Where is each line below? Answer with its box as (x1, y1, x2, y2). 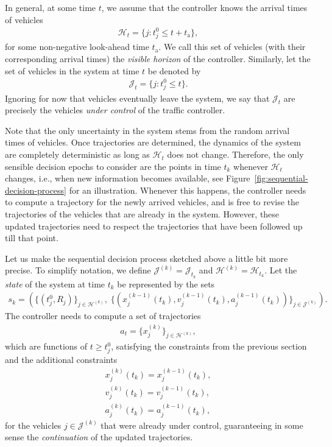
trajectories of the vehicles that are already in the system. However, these (5, 208, 280, 220)
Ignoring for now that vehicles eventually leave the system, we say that (5, 91, 270, 104)
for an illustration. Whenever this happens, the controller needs (69, 183, 306, 196)
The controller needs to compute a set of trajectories (5, 309, 201, 322)
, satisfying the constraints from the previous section (111, 340, 307, 353)
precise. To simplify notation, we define (5, 264, 151, 276)
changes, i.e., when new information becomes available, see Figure (5, 172, 250, 185)
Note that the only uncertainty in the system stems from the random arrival (5, 124, 290, 136)
